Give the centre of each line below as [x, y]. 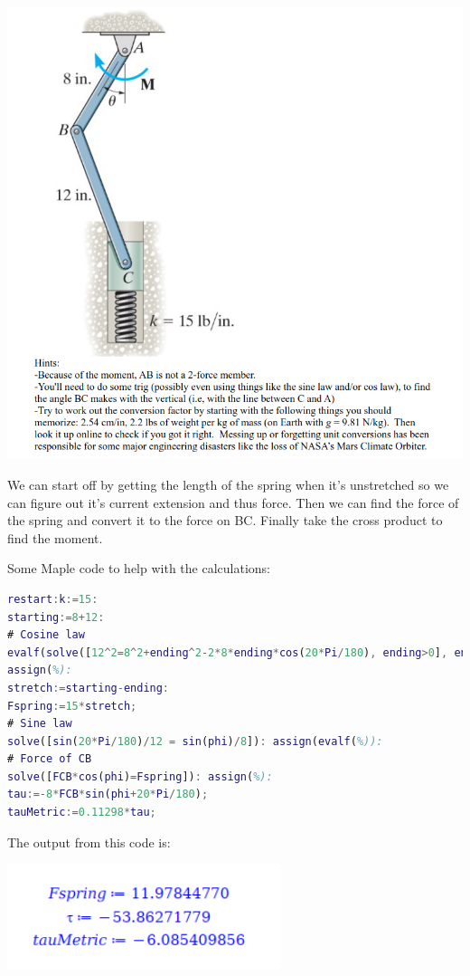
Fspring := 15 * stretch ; [72, 706]
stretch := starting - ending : [89, 688]
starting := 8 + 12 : [56, 617]
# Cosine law [46, 635]
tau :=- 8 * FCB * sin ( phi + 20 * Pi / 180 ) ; [108, 794]
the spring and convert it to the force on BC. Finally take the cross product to [225, 520]
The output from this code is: [89, 842]
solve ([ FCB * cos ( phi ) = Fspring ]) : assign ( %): [140, 776]
